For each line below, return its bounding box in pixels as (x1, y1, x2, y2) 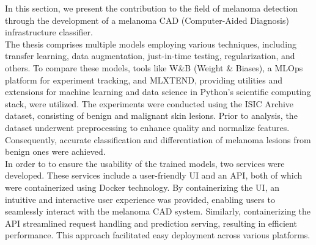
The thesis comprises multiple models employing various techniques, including (5, 37, 296, 50)
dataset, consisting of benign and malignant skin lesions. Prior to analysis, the (5, 109, 298, 122)
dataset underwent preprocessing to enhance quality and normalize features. (5, 121, 290, 133)
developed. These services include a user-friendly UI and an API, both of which (5, 169, 303, 182)
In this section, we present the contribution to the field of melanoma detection (5, 2, 298, 14)
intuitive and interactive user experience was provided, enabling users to (5, 193, 275, 205)
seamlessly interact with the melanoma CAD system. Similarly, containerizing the (5, 205, 310, 218)
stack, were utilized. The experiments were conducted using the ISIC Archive (5, 97, 294, 110)
